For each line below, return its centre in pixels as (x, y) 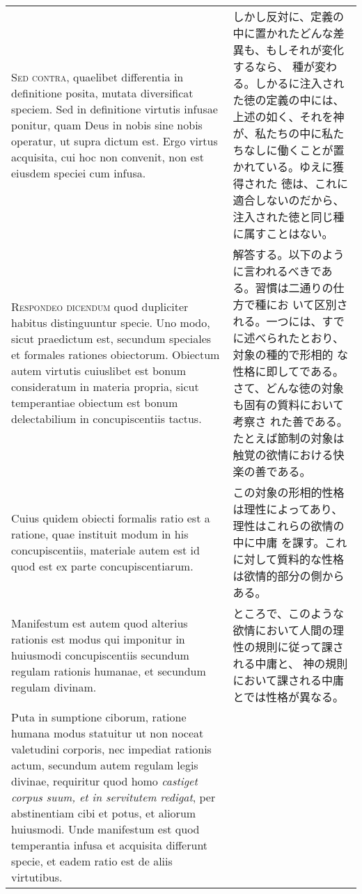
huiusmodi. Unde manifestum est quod (105, 829)
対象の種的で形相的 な (290, 354)
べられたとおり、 (299, 338)
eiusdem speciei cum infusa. (79, 173)
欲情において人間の (283, 630)
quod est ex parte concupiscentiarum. (102, 566)
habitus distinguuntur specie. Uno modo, (111, 322)
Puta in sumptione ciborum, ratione (99, 717)
